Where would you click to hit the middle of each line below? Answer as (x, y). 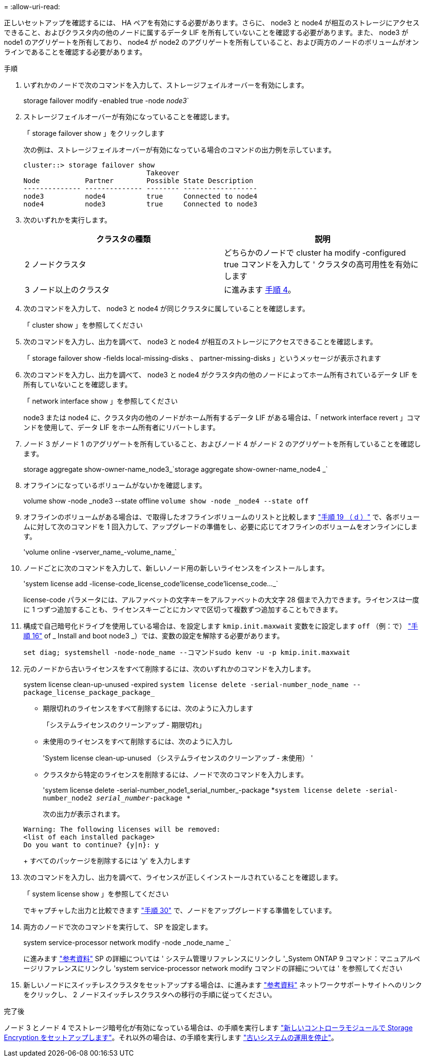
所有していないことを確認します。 (78, 384)
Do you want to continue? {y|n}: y (91, 845)
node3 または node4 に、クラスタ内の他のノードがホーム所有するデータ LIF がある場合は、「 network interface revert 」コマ (222, 418)
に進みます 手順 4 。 (260, 290)
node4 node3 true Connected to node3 (140, 204)
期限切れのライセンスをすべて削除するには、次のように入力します (148, 708)
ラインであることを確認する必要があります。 (75, 52)
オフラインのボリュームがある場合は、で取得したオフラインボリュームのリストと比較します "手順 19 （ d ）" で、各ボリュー (222, 517)
